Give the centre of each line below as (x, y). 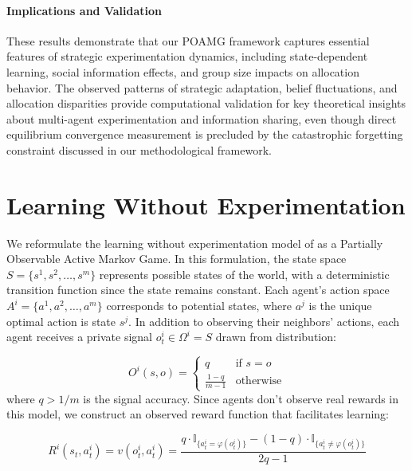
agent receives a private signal (79, 337)
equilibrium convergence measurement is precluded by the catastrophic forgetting (205, 134)
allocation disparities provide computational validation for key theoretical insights (206, 103)
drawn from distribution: (276, 337)
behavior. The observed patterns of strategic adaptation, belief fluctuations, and (202, 87)
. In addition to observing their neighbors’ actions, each (264, 321)
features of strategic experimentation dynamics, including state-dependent (187, 56)
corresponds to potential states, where (199, 306)
